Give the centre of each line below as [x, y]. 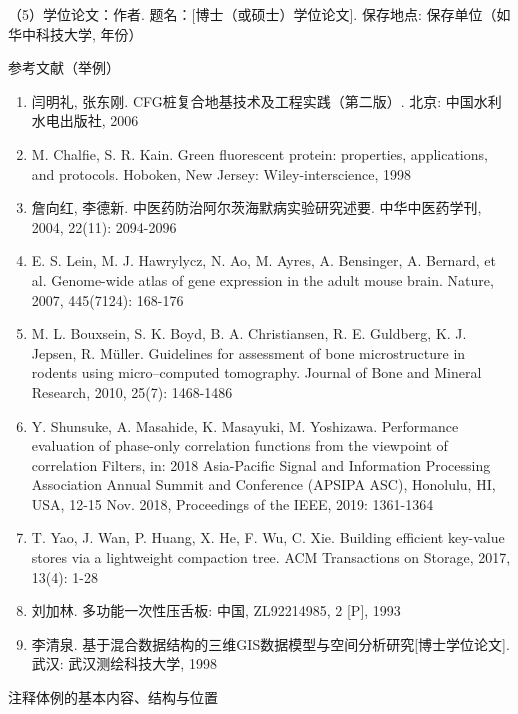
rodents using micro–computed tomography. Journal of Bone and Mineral [256, 372]
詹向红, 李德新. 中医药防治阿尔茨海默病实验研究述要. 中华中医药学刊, [256, 207]
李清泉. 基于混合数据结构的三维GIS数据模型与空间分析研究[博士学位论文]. [270, 643]
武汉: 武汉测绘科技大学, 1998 [124, 663]
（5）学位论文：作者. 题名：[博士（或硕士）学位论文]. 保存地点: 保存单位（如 [259, 14]
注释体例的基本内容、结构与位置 [113, 697]
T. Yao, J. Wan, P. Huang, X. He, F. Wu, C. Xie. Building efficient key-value [268, 537]
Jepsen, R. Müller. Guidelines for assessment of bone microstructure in [248, 352]
